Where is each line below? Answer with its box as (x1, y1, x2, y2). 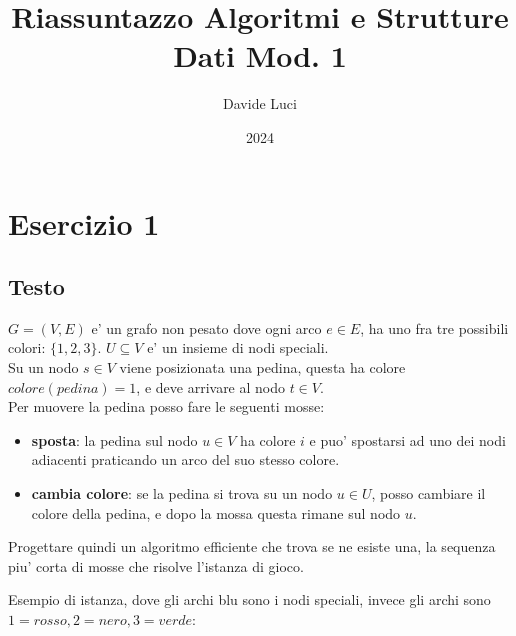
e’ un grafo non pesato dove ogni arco (91, 317, 322, 338)
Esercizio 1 (8, 202, 160, 243)
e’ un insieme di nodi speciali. (147, 337, 329, 358)
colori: (8, 337, 46, 358)
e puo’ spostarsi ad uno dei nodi (309, 429, 506, 450)
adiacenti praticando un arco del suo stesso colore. (31, 449, 340, 470)
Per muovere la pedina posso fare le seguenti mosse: (8, 396, 325, 417)
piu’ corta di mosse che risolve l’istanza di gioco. (8, 555, 304, 576)
